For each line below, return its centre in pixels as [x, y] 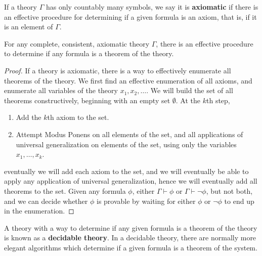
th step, [218, 100]
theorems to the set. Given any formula [65, 190]
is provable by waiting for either [146, 201]
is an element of [29, 27]
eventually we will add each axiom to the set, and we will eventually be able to [126, 171]
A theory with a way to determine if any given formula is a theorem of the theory [131, 227]
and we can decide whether [46, 201]
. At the [188, 100]
